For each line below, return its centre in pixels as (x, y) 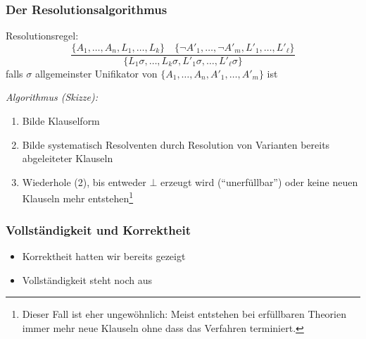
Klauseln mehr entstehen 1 (78, 197)
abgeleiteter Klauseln (68, 158)
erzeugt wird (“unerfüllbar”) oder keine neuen (259, 181)
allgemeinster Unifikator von (96, 73)
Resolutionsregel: (42, 36)
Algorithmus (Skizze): (52, 97)
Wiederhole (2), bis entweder (84, 181)
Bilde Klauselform (61, 121)
